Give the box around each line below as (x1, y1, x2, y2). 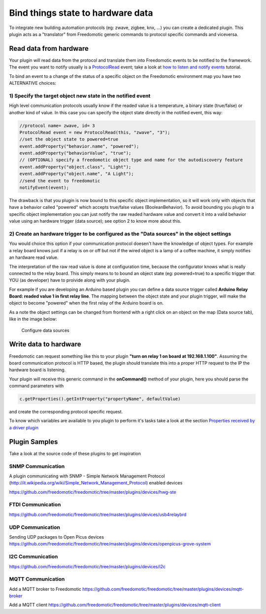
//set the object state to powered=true (19, 136, 118, 142)
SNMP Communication (9, 463, 65, 470)
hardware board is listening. (9, 367, 66, 373)
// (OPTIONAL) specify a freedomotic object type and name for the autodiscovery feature (19, 157, 243, 163)
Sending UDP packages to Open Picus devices (9, 534, 104, 540)
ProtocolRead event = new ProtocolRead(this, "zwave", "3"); (19, 130, 170, 135)
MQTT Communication (9, 576, 65, 582)
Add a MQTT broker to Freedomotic (9, 586, 81, 592)
